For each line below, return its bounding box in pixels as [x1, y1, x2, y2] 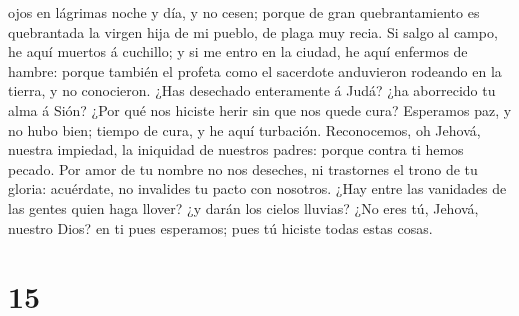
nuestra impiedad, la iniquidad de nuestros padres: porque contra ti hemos [8, 139, 464, 160]
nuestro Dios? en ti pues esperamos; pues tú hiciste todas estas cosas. [8, 217, 433, 238]
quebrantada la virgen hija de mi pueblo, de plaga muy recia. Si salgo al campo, [8, 21, 498, 42]
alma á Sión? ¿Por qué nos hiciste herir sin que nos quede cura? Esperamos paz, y [8, 99, 512, 120]
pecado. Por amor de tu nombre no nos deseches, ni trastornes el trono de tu [8, 158, 478, 179]
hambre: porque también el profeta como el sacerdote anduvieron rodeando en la [8, 60, 502, 81]
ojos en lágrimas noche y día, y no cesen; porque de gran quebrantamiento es [8, 2, 480, 22]
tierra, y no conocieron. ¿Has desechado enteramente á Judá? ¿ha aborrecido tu [8, 80, 496, 101]
